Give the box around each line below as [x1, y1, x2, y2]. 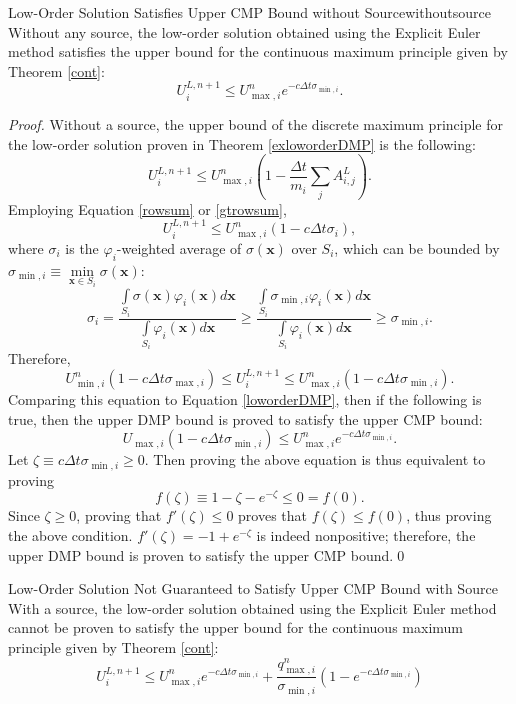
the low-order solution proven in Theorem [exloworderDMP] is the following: [8, 133, 476, 154]
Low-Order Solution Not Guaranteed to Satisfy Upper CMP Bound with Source [8, 578, 498, 599]
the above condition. [8, 524, 133, 545]
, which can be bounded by [334, 237, 500, 258]
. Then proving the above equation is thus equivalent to [144, 449, 486, 470]
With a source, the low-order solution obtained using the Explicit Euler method [8, 597, 497, 618]
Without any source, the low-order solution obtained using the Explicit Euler [8, 21, 481, 42]
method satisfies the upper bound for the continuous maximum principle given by [8, 41, 508, 62]
